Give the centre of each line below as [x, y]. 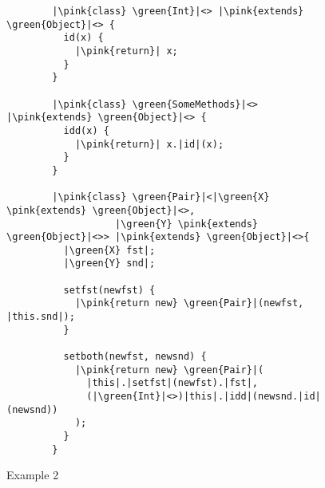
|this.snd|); [41, 317]
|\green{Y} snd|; [109, 264]
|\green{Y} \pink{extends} [187, 224]
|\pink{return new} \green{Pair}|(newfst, [189, 303]
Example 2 [33, 475]
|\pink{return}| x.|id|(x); [149, 144]
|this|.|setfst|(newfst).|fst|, [172, 383]
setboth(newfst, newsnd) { [135, 357]
